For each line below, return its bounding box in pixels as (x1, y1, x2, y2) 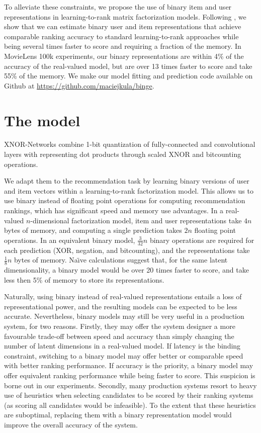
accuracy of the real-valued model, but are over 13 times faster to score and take (4, 60, 252, 71)
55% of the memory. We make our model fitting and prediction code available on (4, 70, 253, 81)
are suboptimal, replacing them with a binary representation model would (4, 409, 232, 420)
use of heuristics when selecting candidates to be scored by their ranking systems (4, 390, 253, 400)
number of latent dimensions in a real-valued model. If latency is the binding (4, 340, 241, 351)
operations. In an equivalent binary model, (4, 234, 135, 245)
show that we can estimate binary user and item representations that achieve (4, 21, 241, 32)
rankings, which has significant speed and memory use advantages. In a (4, 205, 224, 216)
